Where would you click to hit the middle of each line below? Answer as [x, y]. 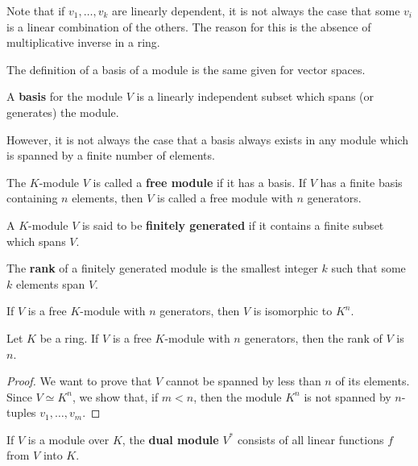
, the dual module [170, 439]
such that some [368, 268]
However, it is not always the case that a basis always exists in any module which [208, 139]
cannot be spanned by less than [243, 381]
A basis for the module [65, 96]
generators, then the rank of [313, 337]
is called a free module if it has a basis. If [200, 182]
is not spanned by [348, 396]
